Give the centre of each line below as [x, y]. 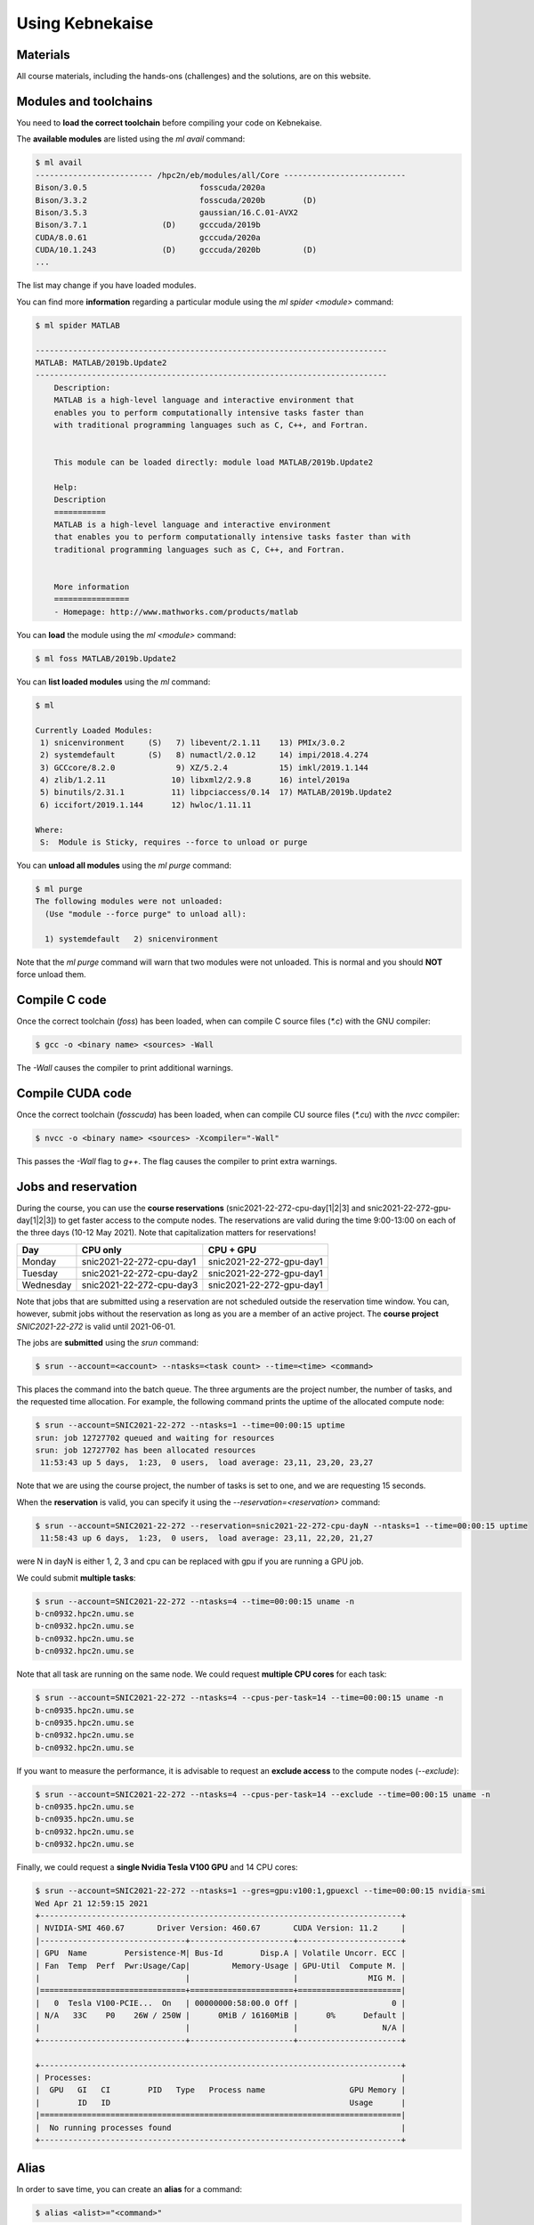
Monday [39, 1261]
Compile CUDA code [74, 1093]
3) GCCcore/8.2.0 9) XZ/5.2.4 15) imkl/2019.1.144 [205, 767]
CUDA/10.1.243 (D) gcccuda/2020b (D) [176, 250]
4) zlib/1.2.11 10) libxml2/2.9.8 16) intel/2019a [195, 780]
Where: [49, 829]
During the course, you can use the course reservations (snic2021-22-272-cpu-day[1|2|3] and [191, 1208]
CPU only [101, 1250]
